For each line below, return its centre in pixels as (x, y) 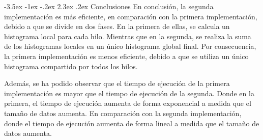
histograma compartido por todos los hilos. (71, 66)
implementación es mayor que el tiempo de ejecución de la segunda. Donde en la (129, 93)
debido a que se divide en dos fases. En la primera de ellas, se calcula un (117, 26)
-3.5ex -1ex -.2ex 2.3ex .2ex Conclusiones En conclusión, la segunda (109, 6)
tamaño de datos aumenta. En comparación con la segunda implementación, (123, 113)
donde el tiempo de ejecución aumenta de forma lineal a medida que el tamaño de (132, 123)
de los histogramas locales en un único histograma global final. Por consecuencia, (130, 46)
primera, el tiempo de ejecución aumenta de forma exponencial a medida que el (128, 103)
